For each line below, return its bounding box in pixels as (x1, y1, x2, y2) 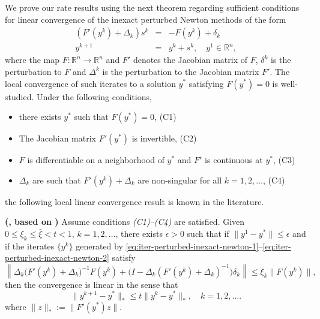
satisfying (189, 77, 224, 89)
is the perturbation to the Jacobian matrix (102, 65, 259, 77)
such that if (187, 227, 229, 239)
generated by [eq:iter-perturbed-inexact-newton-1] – (76, 239, 263, 252)
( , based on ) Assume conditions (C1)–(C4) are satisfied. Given (5, 215, 245, 228)
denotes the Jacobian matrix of (133, 53, 247, 66)
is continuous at (205, 154, 263, 166)
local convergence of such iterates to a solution (5, 77, 176, 89)
